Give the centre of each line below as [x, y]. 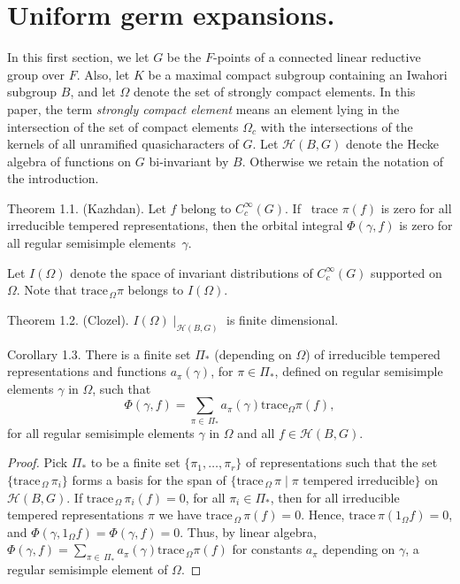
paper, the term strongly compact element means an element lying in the [203, 108]
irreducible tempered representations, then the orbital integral [175, 225]
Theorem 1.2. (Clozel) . [68, 319]
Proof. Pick [38, 462]
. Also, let [103, 74]
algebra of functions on [69, 161]
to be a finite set [135, 462]
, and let [93, 92]
